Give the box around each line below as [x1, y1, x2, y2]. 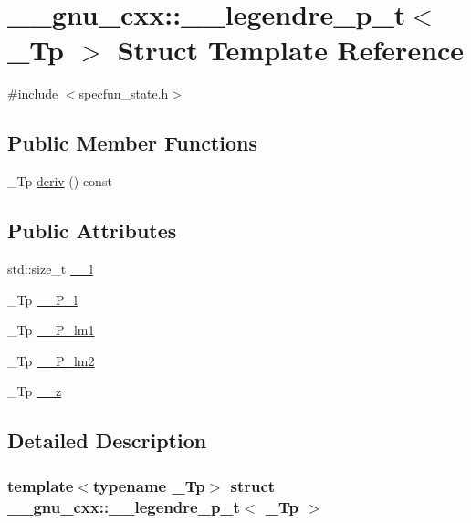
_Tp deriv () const [7, 172, 112, 191]
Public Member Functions [7, 129, 257, 157]
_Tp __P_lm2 [7, 350, 95, 370]
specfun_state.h [78, 84, 169, 103]
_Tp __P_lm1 [7, 320, 95, 340]
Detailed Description [7, 426, 207, 455]
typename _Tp [92, 474, 205, 497]
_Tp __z [7, 382, 62, 401]
